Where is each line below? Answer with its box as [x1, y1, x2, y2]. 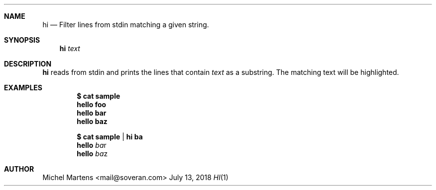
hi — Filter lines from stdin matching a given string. [42, 20, 209, 29]
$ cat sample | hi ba [77, 132, 143, 141]
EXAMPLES [4, 83, 42, 92]
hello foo [77, 100, 107, 109]
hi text [59, 44, 80, 53]
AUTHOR [4, 165, 34, 173]
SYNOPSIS [4, 36, 40, 44]
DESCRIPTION [4, 60, 52, 68]
